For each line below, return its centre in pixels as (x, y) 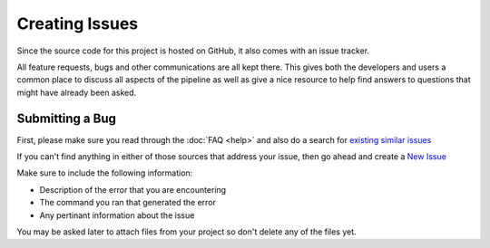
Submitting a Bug (67, 118)
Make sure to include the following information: (105, 173)
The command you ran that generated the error (128, 203)
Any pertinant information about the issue (117, 215)
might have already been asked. (77, 92)
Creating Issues (78, 24)
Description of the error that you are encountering (133, 189)
